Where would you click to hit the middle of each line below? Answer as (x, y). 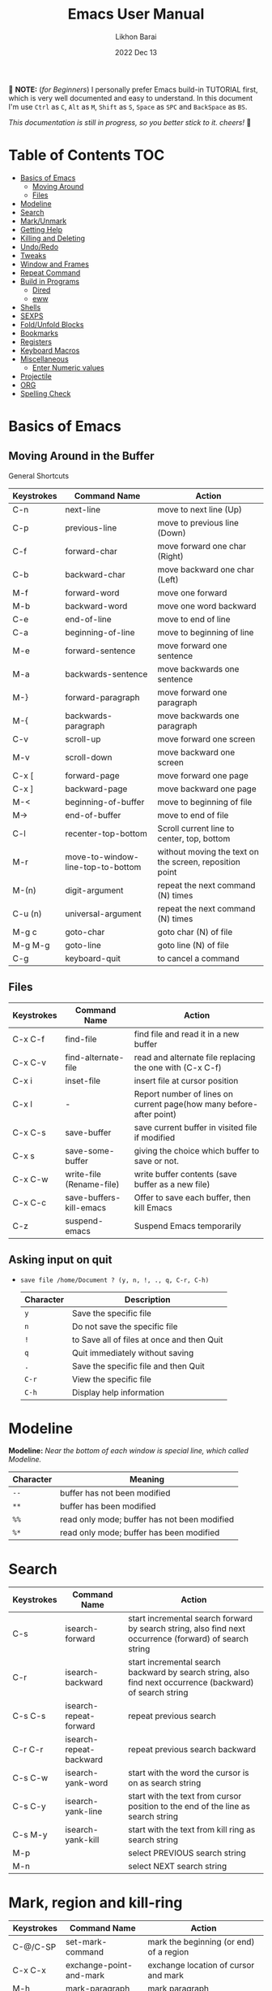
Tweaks (33, 255)
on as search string (165, 1783)
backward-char (95, 574)
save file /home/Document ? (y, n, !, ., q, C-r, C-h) (115, 1280)
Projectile (36, 376)
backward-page (96, 789)
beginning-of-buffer (104, 802)
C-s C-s (29, 1716)
